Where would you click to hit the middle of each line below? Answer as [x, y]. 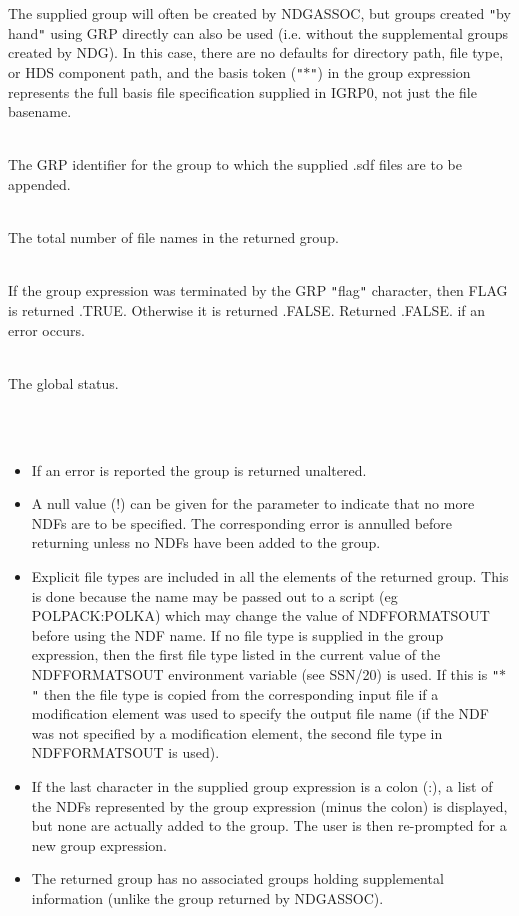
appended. [39, 183]
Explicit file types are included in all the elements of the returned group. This [270, 575]
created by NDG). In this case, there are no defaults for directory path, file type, [256, 52]
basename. [40, 111]
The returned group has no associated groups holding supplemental [237, 878]
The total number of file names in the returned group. [173, 237]
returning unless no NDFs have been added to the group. [206, 542]
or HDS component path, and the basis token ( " [156, 71]
